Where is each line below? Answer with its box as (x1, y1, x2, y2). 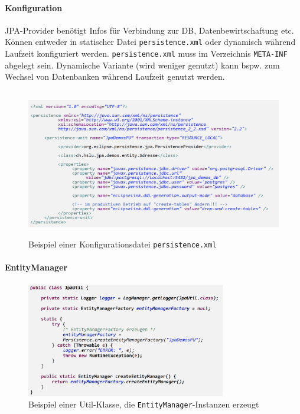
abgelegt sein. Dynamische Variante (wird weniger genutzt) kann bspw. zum (5, 58, 280, 71)
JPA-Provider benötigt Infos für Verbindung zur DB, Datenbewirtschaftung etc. (5, 24, 294, 36)
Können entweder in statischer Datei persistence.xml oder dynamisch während (5, 35, 296, 48)
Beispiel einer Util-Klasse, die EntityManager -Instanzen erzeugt (28, 398, 259, 410)
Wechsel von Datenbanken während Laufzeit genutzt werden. (5, 70, 225, 83)
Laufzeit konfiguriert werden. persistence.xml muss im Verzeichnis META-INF (5, 47, 288, 60)
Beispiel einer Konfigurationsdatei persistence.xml (28, 238, 217, 250)
